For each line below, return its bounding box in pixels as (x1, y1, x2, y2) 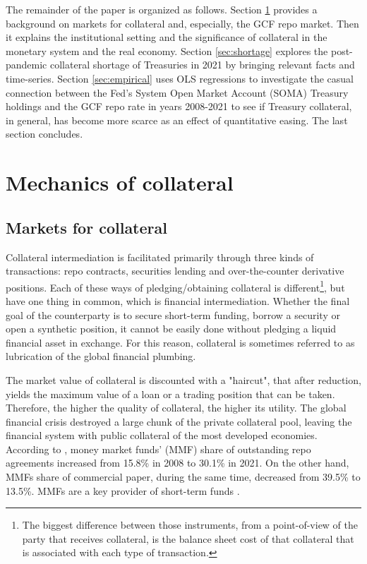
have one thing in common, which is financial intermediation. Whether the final (6, 293, 350, 308)
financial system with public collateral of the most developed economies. (6, 428, 318, 443)
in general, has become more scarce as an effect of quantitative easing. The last (6, 112, 348, 127)
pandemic (6, 57, 47, 72)
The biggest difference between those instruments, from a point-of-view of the (22, 517, 359, 532)
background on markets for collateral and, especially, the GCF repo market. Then (6, 16, 359, 30)
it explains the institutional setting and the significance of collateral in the (6, 30, 327, 44)
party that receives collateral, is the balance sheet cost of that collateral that (22, 531, 354, 546)
